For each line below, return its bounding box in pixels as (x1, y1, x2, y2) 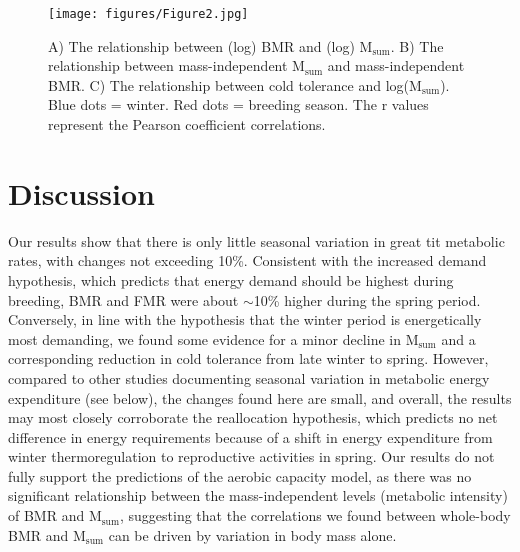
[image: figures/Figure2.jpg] (48, 7, 249, 21)
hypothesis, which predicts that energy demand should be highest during (8, 269, 454, 290)
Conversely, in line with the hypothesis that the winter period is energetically (8, 309, 482, 330)
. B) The (390, 35, 444, 56)
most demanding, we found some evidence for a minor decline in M (8, 328, 419, 349)
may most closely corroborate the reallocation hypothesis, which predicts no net (8, 407, 498, 428)
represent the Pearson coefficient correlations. (48, 114, 326, 135)
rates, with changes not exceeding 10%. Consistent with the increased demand (8, 250, 487, 271)
